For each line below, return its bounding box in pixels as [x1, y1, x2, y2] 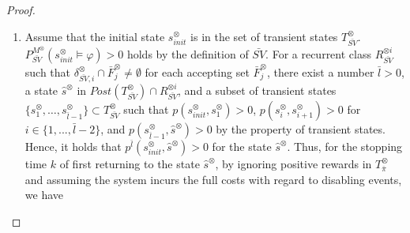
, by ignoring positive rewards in [215, 155, 372, 171]
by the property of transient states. [216, 120, 386, 137]
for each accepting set [145, 63, 250, 80]
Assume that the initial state [24, 28, 165, 44]
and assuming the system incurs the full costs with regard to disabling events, [24, 171, 402, 187]
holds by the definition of [126, 45, 249, 62]
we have [24, 186, 63, 203]
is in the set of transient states [190, 28, 338, 44]
